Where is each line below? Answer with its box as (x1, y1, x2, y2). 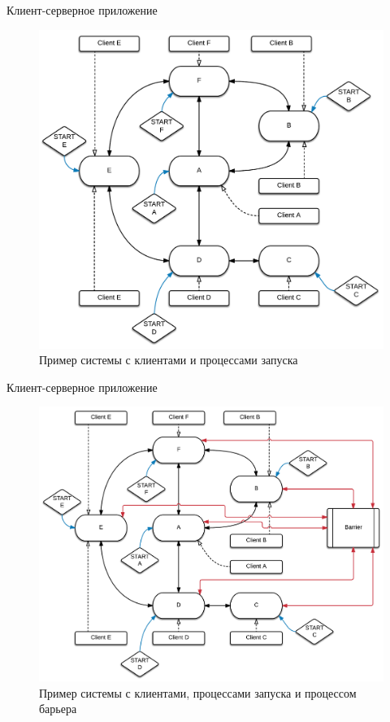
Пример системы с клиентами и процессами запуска (39, 351, 298, 368)
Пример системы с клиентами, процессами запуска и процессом (39, 684, 357, 701)
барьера (39, 700, 77, 717)
